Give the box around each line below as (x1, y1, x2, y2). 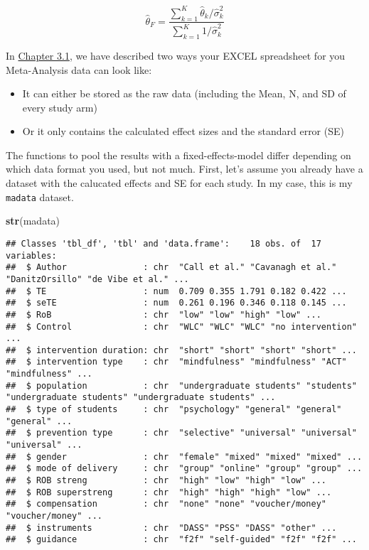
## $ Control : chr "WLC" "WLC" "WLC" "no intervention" (6, 321, 357, 332)
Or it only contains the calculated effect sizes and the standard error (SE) (22, 124, 344, 139)
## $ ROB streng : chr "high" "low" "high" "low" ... (6, 475, 327, 486)
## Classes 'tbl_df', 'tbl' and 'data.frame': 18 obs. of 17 (6, 238, 321, 249)
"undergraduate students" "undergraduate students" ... (6, 392, 276, 403)
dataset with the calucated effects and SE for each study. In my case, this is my (6, 176, 353, 190)
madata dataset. (6, 189, 74, 204)
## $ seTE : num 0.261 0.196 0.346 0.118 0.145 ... (6, 298, 347, 308)
